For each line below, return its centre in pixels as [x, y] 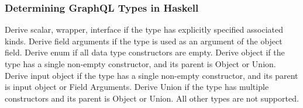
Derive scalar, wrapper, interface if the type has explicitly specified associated [144, 29]
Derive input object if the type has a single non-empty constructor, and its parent [151, 75]
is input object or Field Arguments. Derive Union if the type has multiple [137, 87]
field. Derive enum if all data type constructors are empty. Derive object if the [145, 52]
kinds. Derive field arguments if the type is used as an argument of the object [144, 41]
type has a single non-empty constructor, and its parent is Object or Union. [140, 64]
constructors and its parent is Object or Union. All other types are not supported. [152, 98]
